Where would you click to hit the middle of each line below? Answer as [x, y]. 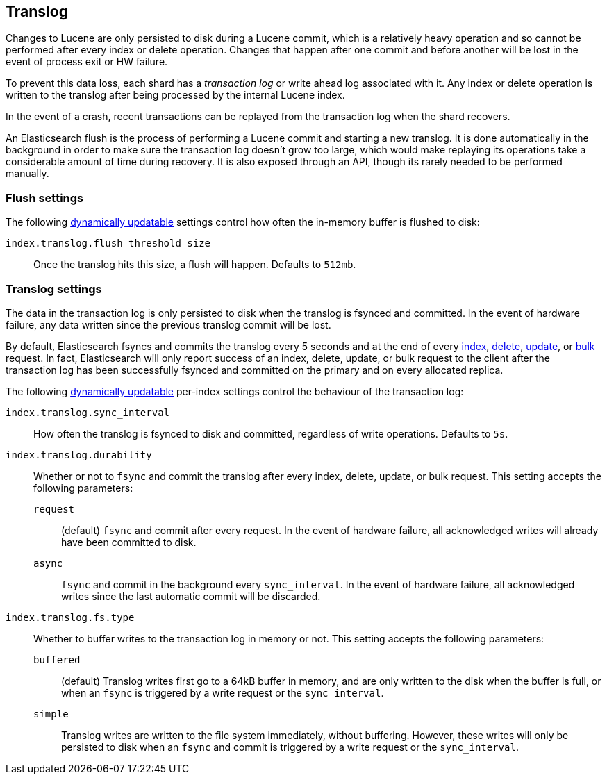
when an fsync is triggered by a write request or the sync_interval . [223, 692]
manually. [27, 174]
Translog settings [54, 289]
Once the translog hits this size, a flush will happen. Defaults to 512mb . [195, 265]
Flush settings [45, 198]
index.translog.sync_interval [88, 412]
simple [51, 714]
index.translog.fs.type [70, 617]
